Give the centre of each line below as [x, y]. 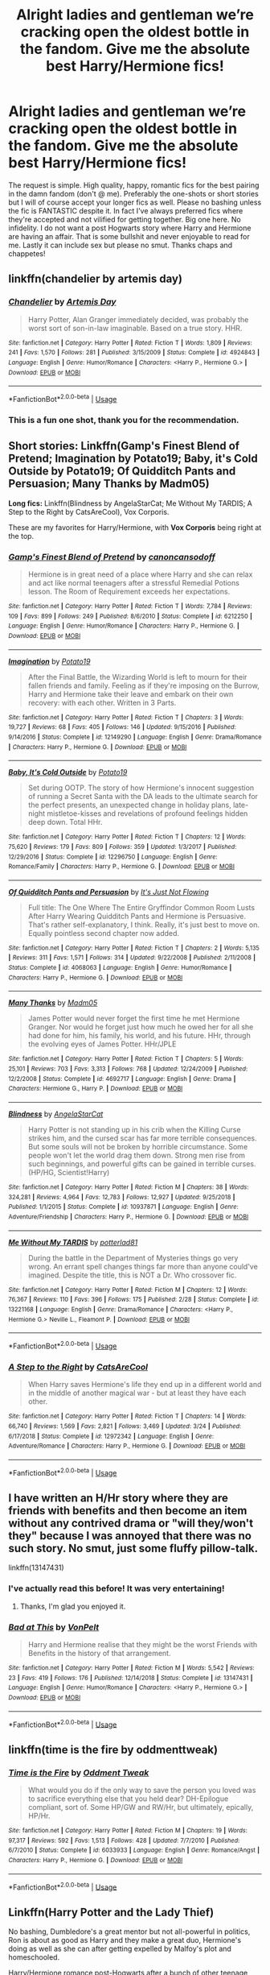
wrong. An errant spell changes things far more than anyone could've [143, 1266]
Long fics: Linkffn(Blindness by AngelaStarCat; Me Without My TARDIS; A [131, 503]
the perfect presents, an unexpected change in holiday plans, [129, 805]
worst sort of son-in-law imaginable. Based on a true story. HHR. [135, 328]
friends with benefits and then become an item [128, 1511]
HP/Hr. [39, 1816]
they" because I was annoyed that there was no [130, 1536]
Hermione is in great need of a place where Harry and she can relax [140, 574]
